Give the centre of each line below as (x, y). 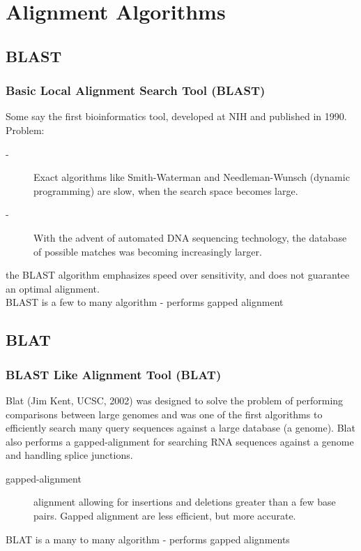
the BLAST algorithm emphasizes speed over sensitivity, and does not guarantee (178, 275)
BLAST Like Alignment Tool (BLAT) (114, 374)
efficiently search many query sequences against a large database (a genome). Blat (180, 428)
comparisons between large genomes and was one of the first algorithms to (164, 414)
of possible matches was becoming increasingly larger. (148, 251)
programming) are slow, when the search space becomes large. (166, 190)
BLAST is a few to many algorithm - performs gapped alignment (145, 302)
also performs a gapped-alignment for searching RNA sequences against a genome (180, 441)
